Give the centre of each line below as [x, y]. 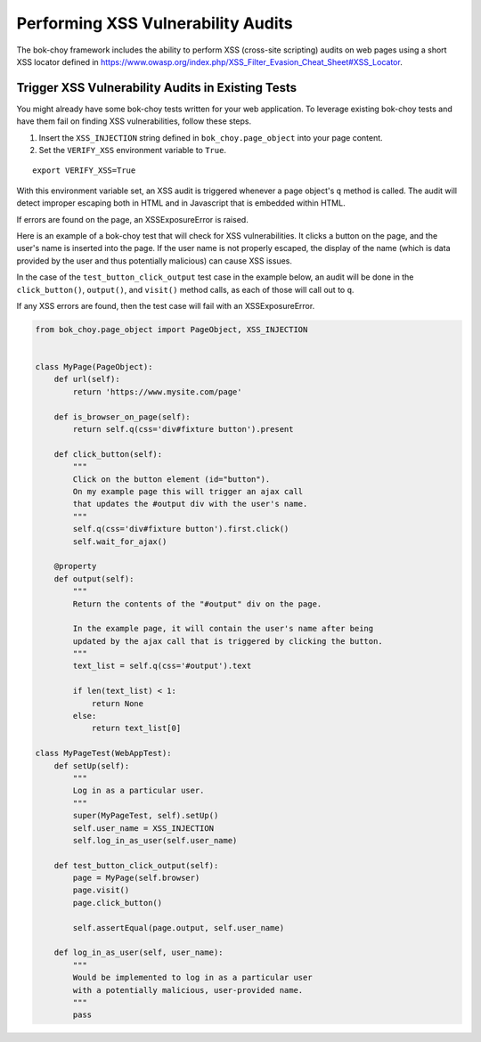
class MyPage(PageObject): [94, 367]
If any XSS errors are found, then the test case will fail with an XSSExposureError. [166, 305]
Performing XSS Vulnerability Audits [155, 23]
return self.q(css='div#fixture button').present [183, 429]
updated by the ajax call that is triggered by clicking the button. [228, 641]
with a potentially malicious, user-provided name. [188, 990]
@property [75, 566]
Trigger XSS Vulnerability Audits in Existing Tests [157, 88]
